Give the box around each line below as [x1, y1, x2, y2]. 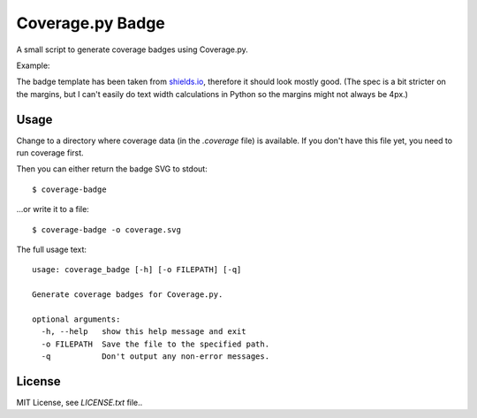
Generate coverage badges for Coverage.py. [32, 290, 223, 300]
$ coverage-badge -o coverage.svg [32, 224, 181, 234]
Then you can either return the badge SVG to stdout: [16, 163, 208, 174]
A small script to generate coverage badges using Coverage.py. [16, 44, 249, 55]
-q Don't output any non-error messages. [41, 352, 269, 361]
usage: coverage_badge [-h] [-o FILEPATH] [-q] [32, 265, 242, 275]
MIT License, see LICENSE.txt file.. [16, 398, 143, 407]
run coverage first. [16, 148, 84, 158]
